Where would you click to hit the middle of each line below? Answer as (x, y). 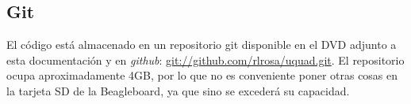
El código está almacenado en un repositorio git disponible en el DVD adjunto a (202, 45)
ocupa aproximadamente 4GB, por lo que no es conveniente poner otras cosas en (202, 75)
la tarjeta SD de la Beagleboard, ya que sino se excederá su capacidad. (178, 90)
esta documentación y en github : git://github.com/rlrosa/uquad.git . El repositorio (205, 59)
